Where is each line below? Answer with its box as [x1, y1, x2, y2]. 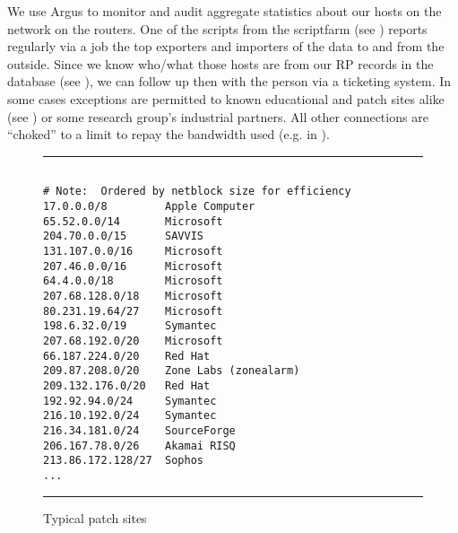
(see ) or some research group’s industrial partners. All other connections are [7, 107, 428, 126]
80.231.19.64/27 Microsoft [43, 304, 223, 318]
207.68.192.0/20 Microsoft [43, 334, 223, 347]
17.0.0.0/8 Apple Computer [43, 200, 255, 214]
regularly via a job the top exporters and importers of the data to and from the [7, 37, 445, 56]
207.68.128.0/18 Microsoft [43, 290, 223, 302]
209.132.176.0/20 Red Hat [43, 379, 211, 392]
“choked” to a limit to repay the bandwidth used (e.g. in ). [7, 125, 330, 144]
